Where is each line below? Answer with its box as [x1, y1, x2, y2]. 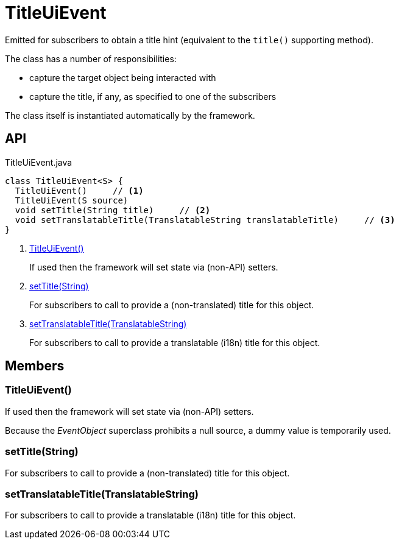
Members [5, 358, 65, 374]
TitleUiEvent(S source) [15, 195, 129, 205]
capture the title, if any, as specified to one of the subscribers [29, 91, 277, 102]
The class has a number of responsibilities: [5, 53, 177, 64]
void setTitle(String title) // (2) [15, 205, 211, 215]
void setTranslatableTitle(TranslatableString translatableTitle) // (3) [15, 214, 395, 225]
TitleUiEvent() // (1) [15, 185, 144, 196]
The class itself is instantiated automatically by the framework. [5, 110, 255, 121]
